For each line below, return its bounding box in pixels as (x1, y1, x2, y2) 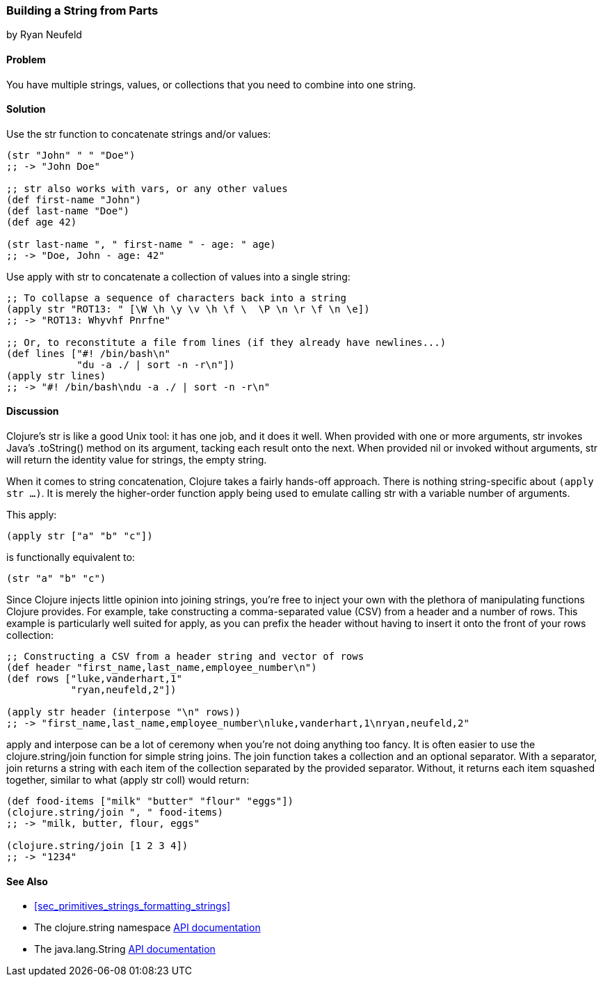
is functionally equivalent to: (6, 551, 135, 564)
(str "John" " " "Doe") (6, 149, 136, 161)
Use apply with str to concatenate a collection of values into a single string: (6, 270, 351, 283)
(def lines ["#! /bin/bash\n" (6, 347, 171, 359)
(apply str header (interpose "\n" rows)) (6, 706, 241, 718)
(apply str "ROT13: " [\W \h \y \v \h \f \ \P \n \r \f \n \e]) (6, 303, 370, 315)
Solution (6, 103, 46, 116)
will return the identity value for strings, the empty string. (6, 454, 267, 466)
